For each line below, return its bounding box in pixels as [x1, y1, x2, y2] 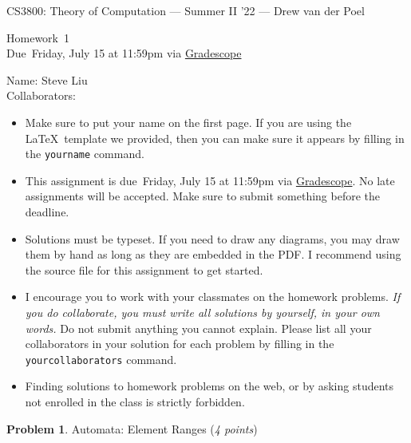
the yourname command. [25, 145, 144, 162]
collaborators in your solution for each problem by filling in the [25, 335, 334, 352]
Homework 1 [6, 29, 69, 45]
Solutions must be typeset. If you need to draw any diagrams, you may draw [25, 230, 400, 247]
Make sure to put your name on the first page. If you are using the [25, 113, 352, 130]
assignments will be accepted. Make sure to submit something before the [25, 188, 381, 204]
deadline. [25, 204, 69, 220]
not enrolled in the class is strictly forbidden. [25, 394, 245, 409]
